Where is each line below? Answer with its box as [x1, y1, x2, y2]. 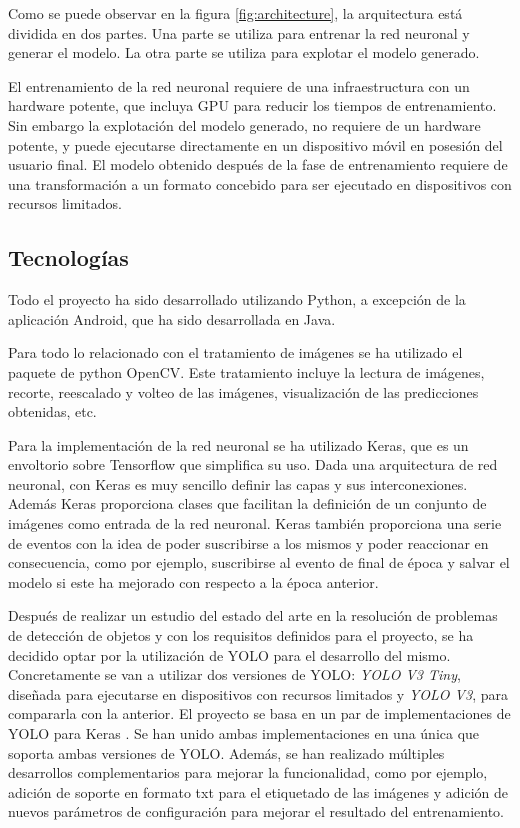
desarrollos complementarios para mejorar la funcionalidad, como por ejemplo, [8, 762, 488, 783]
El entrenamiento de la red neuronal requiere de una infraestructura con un [8, 75, 470, 96]
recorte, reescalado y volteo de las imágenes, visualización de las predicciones [8, 381, 479, 402]
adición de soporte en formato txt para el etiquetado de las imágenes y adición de [8, 781, 509, 802]
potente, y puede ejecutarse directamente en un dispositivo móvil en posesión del [8, 134, 503, 155]
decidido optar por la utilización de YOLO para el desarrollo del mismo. [8, 644, 451, 665]
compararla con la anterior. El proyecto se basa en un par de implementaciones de [8, 703, 511, 724]
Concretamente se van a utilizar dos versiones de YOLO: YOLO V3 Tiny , [8, 664, 461, 685]
